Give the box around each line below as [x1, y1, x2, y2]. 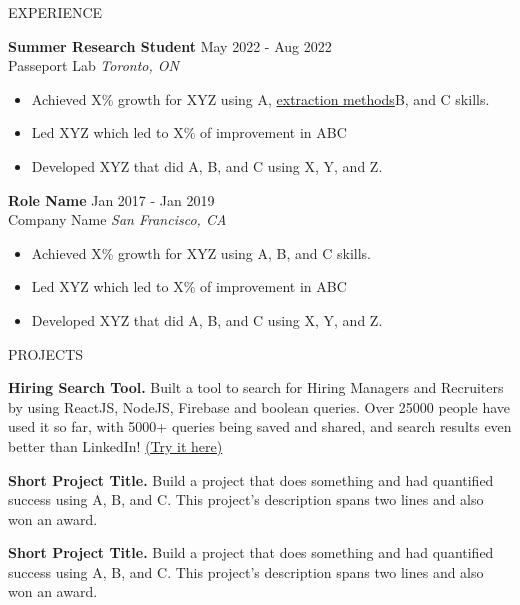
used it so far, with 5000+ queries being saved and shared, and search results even [8, 416, 512, 437]
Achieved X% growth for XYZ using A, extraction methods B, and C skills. [31, 88, 490, 109]
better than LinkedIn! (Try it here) [8, 435, 223, 456]
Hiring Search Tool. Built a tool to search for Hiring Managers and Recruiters [8, 377, 504, 398]
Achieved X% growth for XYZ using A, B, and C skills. [31, 242, 372, 263]
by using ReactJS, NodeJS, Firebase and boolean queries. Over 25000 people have [8, 396, 511, 417]
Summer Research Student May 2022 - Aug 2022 [8, 35, 332, 56]
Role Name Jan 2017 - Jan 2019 [8, 189, 215, 210]
